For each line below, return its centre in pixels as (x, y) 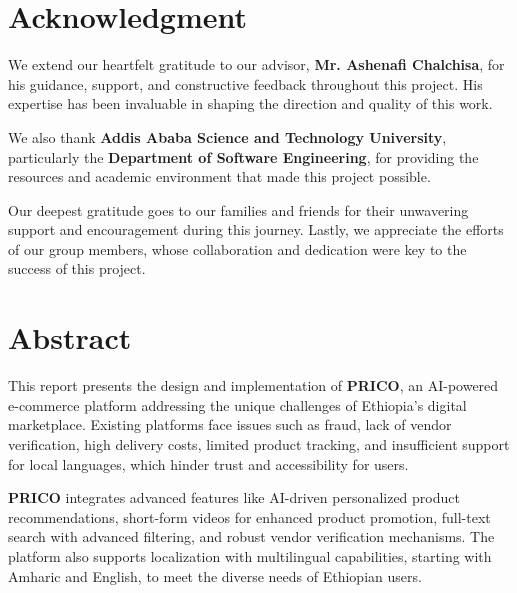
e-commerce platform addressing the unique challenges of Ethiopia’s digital (237, 404)
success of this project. (77, 268)
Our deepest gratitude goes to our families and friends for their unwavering (238, 209)
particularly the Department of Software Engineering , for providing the (243, 156)
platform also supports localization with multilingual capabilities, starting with (250, 555)
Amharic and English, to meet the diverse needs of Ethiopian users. (215, 575)
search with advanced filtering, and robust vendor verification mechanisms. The (251, 536)
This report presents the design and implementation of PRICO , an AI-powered (253, 385)
